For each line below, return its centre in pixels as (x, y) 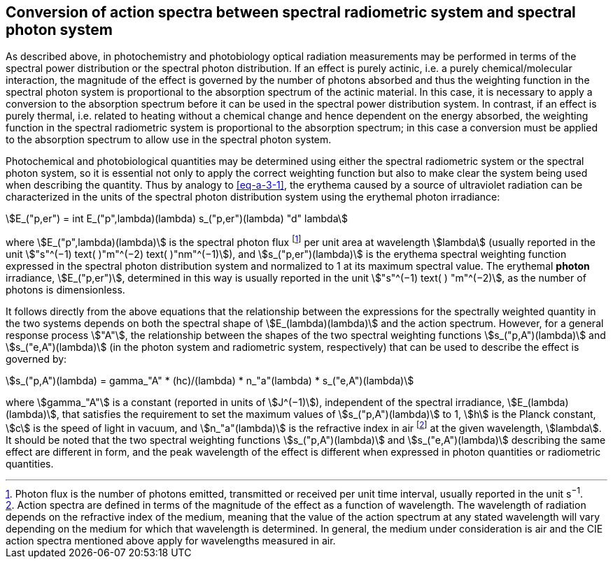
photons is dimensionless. (65, 290)
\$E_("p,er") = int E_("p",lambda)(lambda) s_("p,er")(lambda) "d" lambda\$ (177, 219)
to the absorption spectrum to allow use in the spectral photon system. (169, 140)
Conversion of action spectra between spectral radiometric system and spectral (291, 12)
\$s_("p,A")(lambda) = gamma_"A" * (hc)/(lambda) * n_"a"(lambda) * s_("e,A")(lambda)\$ (210, 381)
